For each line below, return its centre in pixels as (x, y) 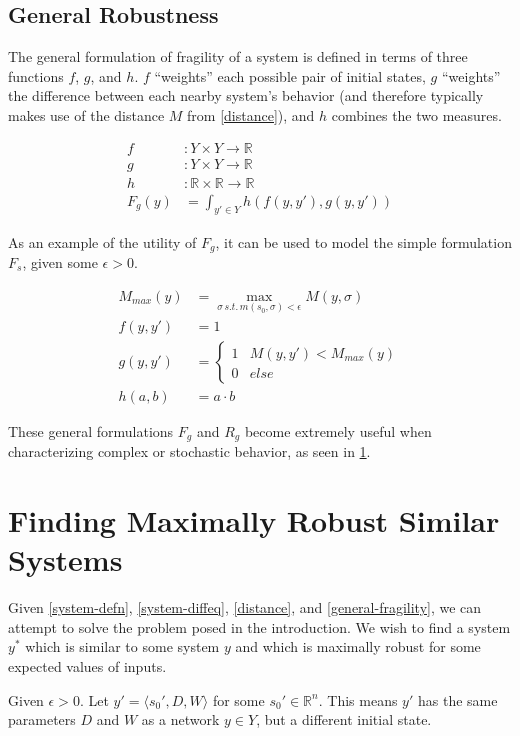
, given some (60, 261)
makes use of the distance (86, 114)
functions (36, 75)
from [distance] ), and (251, 114)
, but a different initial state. (344, 719)
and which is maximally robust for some (358, 646)
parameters (42, 719)
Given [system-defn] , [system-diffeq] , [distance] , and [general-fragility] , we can (245, 607)
